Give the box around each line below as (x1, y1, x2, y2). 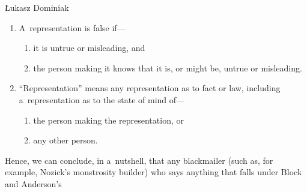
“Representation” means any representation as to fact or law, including (19, 82, 281, 94)
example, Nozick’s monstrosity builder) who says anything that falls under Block (5, 166, 302, 178)
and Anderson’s (5, 177, 62, 190)
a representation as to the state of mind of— (19, 93, 185, 106)
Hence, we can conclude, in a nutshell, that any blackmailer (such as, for (5, 154, 273, 166)
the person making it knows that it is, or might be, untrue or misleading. (33, 61, 302, 74)
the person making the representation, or (33, 113, 184, 126)
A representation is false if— (19, 21, 126, 34)
